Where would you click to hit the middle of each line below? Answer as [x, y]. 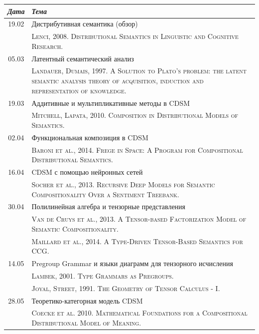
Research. [47, 46]
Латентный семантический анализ [83, 58]
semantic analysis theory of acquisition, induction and [118, 81]
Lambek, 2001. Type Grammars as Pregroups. [103, 275]
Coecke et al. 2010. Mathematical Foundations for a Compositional [139, 313]
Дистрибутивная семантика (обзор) [85, 24]
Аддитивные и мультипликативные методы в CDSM [111, 103]
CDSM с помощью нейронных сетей [87, 172]
